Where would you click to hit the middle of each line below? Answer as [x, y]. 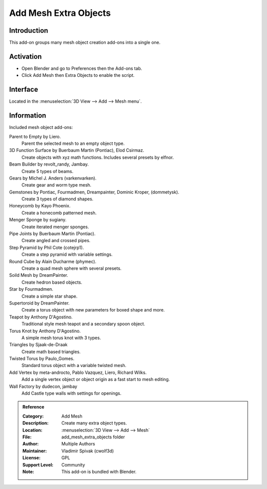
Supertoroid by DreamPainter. [39, 303]
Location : [32, 430]
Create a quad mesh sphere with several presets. [71, 268]
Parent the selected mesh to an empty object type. [73, 143]
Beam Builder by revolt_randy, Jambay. [49, 164]
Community [73, 465]
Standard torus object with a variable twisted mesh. [74, 366]
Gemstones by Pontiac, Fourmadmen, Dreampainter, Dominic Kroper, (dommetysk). [94, 192]
